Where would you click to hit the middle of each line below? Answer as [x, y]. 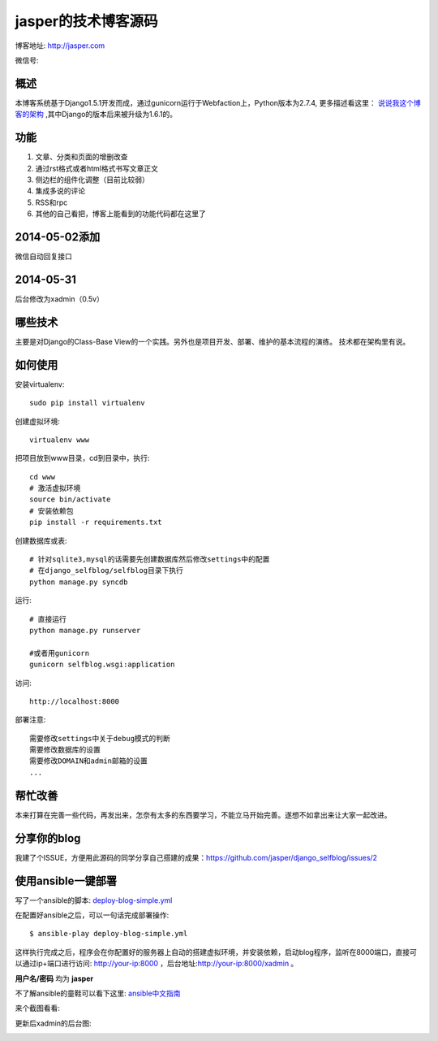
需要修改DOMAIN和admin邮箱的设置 [88, 761]
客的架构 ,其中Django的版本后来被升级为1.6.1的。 [96, 115]
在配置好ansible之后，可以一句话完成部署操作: [92, 915]
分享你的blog [48, 838]
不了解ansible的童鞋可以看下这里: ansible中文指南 [98, 993]
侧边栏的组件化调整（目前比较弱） [92, 180]
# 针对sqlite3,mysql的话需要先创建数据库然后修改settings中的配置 [150, 560]
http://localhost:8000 [75, 701]
